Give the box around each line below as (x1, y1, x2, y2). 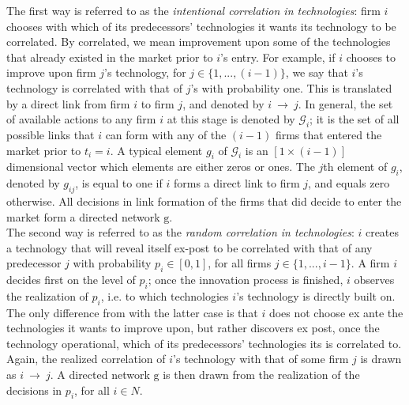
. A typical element (110, 142, 203, 158)
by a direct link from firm (6, 95, 130, 112)
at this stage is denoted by (167, 111, 295, 127)
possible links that (6, 126, 95, 142)
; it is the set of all (310, 111, 400, 127)
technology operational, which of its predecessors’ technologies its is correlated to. (6, 335, 402, 351)
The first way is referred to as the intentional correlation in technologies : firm (6, 2, 381, 18)
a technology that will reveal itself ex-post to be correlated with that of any (6, 239, 373, 255)
